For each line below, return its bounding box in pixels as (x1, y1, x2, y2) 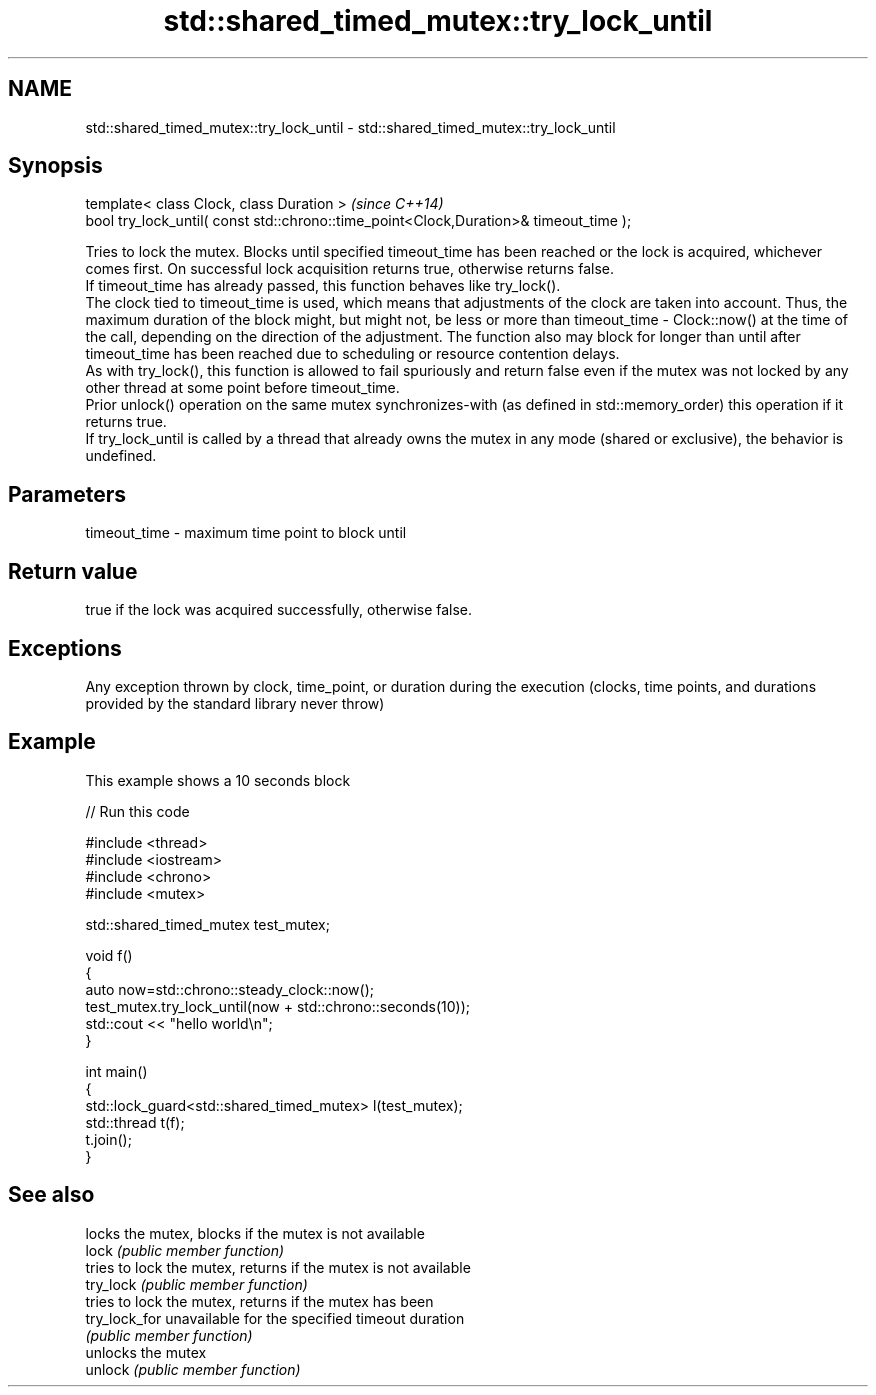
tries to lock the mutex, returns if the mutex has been (85, 1292, 434, 1310)
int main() (85, 1062, 148, 1080)
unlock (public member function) (85, 1360, 301, 1378)
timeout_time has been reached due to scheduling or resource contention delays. (85, 345, 620, 363)
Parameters (8, 481, 126, 507)
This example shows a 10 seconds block (85, 771, 351, 789)
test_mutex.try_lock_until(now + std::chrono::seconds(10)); (85, 997, 471, 1015)
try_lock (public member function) (85, 1275, 308, 1293)
